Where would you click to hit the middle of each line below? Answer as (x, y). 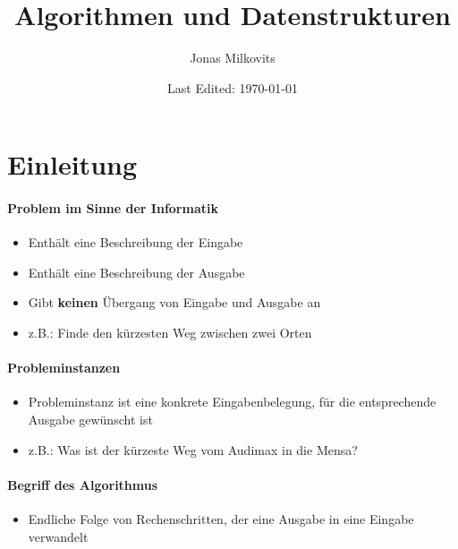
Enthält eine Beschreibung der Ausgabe (136, 272)
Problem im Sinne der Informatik (113, 208)
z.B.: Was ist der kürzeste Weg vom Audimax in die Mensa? (193, 449)
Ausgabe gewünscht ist (90, 420)
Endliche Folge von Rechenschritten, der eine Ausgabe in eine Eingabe (221, 519)
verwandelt (58, 536)
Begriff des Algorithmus (83, 484)
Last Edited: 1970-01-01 (233, 87)
